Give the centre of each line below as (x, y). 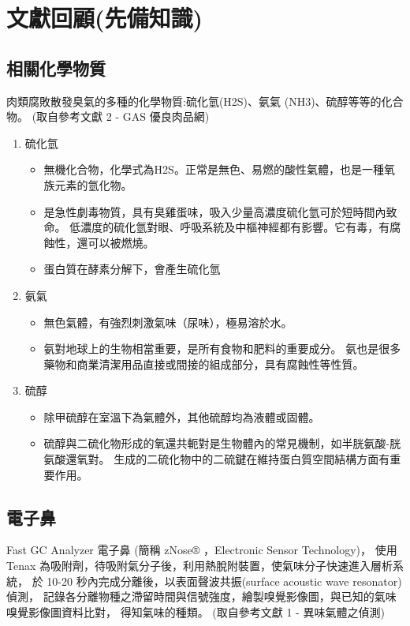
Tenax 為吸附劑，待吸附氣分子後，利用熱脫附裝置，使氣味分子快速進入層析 (199, 566)
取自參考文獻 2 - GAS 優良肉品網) (123, 116)
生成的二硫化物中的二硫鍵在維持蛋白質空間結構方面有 (252, 459)
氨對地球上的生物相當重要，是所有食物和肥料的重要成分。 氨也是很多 (222, 349)
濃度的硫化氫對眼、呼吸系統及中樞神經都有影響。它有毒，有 (235, 227)
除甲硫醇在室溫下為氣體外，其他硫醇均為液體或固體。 (182, 416)
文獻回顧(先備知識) (105, 18)
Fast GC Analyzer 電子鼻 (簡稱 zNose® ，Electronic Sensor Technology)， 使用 (202, 550)
